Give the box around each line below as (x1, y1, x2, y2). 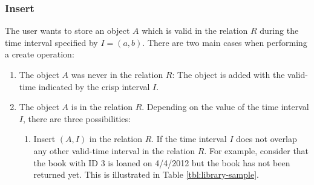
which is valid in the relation (142, 24, 248, 37)
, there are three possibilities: (22, 112, 131, 125)
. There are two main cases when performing (142, 36, 307, 48)
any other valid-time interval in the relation (33, 144, 195, 157)
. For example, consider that (204, 144, 309, 157)
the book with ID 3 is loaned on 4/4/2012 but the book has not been (33, 156, 290, 169)
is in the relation (71, 100, 132, 113)
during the (260, 24, 299, 37)
